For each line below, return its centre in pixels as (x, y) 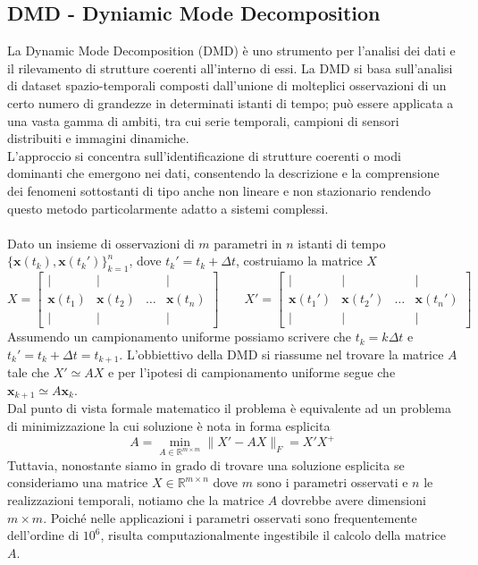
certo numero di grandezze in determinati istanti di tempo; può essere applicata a (231, 102)
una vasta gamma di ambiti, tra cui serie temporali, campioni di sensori (203, 120)
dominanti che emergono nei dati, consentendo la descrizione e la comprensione (223, 173)
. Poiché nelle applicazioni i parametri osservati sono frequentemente (230, 517)
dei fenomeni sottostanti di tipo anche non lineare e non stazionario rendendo (219, 190)
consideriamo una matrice (78, 482)
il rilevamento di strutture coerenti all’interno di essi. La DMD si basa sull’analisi (230, 67)
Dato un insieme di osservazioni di (101, 243)
